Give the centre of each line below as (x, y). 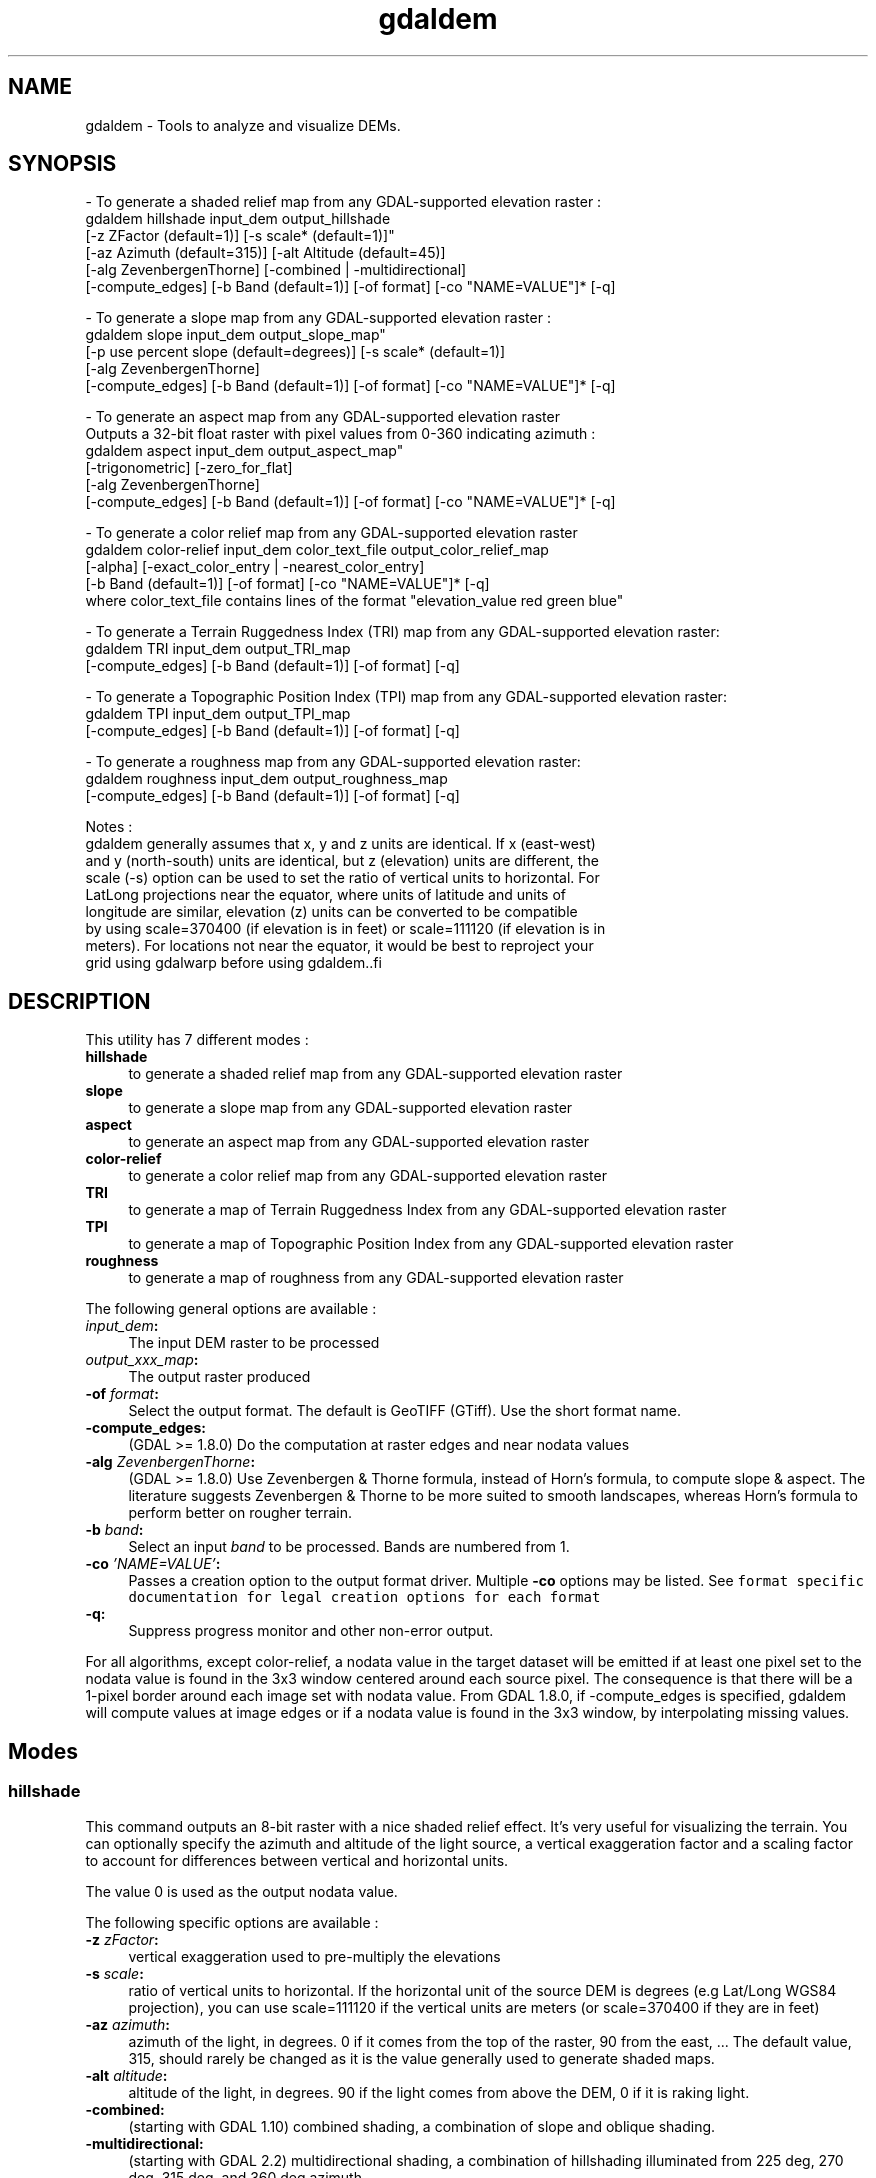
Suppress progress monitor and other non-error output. (311, 1631)
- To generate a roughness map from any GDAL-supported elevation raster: (333, 762)
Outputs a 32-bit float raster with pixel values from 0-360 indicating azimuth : (340, 434)
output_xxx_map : (142, 1360)
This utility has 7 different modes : (197, 1040)
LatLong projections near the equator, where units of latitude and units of (325, 895)
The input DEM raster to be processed (254, 1343)
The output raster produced (219, 1377)
